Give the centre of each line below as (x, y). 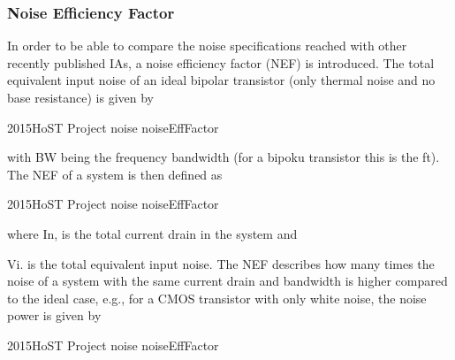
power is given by (54, 315)
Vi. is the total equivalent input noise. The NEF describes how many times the (221, 263)
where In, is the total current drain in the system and (152, 233)
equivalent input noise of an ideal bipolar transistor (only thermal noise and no (221, 80)
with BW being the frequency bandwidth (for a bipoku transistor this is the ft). (224, 157)
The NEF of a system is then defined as (115, 174)
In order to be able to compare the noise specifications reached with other (207, 46)
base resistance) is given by (80, 97)
